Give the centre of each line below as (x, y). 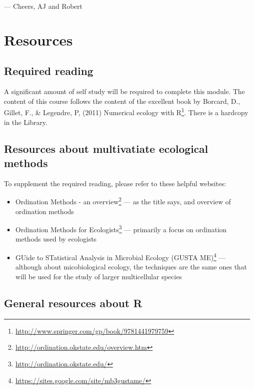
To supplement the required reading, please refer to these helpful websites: (115, 183)
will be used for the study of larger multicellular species (99, 276)
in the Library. (26, 122)
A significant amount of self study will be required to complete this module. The (125, 91)
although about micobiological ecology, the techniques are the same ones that (131, 267)
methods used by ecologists (56, 239)
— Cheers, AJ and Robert (43, 6)
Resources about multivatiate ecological (106, 148)
